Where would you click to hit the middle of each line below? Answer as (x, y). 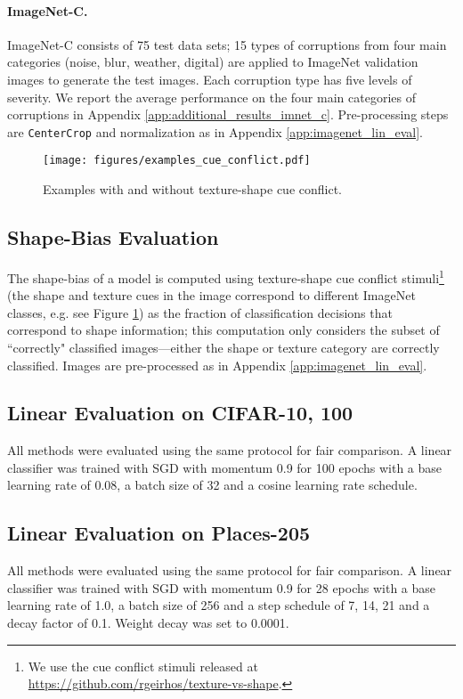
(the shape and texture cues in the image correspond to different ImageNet (211, 295)
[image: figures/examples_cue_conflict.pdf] (177, 161)
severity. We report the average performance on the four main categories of (211, 97)
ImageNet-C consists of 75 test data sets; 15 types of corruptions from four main (227, 44)
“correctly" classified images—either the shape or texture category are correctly (223, 347)
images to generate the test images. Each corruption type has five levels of (210, 79)
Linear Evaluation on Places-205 (159, 533)
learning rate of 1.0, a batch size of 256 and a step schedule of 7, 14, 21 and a (219, 605)
